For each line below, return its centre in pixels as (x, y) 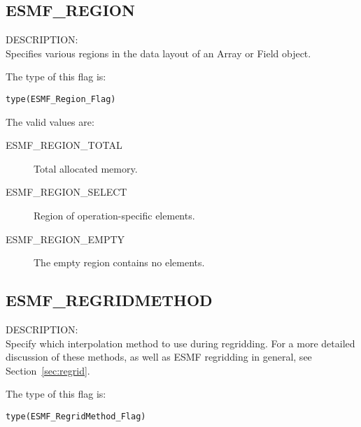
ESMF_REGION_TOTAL (64, 145)
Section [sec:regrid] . (48, 370)
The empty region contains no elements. (119, 262)
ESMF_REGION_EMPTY (65, 239)
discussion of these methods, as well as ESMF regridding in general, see (159, 357)
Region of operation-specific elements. (114, 216)
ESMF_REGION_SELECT (66, 192)
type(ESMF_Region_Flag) (61, 99)
